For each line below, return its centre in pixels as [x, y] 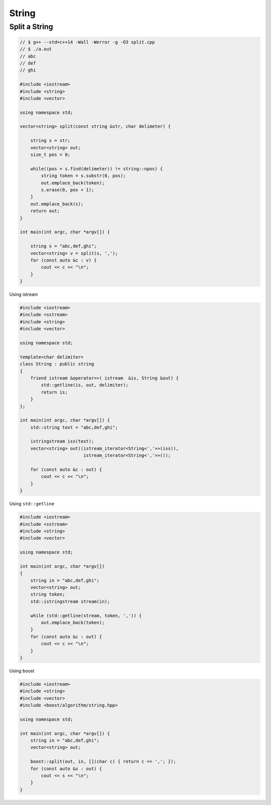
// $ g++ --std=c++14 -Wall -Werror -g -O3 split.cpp [87, 42]
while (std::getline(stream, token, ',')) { [86, 615]
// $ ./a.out [36, 49]
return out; [45, 211]
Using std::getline [32, 504]
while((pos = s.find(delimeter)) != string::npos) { [97, 169]
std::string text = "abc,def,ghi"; [74, 427]
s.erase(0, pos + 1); [67, 190]
